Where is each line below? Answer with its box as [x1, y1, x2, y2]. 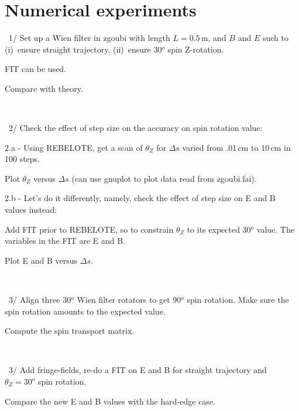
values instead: [5, 203, 57, 216]
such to [262, 32, 288, 44]
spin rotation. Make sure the [187, 293, 289, 306]
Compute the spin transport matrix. [5, 324, 135, 337]
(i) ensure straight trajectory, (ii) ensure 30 [5, 43, 162, 55]
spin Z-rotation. [167, 43, 224, 55]
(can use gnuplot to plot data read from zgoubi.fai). [71, 172, 257, 184]
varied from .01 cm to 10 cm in [182, 141, 291, 153]
